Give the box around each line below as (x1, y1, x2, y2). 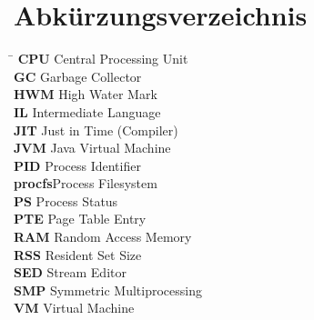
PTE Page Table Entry (14, 209, 147, 228)
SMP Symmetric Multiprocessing (14, 280, 202, 299)
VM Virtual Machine (14, 298, 135, 317)
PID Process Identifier (14, 155, 141, 175)
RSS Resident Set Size (14, 245, 142, 264)
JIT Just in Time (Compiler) (14, 120, 178, 139)
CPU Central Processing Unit (17, 49, 188, 68)
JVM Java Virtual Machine (14, 138, 171, 157)
